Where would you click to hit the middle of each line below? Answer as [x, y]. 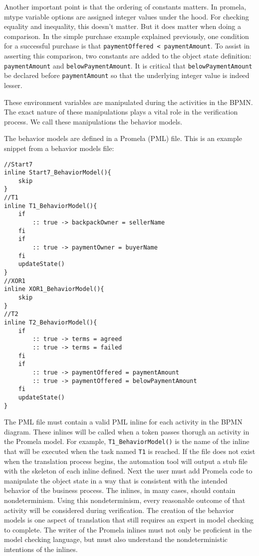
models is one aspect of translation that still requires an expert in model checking [129, 520]
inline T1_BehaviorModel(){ [51, 206]
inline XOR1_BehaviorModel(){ [54, 289]
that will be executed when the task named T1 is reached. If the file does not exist [130, 451]
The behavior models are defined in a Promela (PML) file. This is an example [123, 138]
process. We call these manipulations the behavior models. [93, 121]
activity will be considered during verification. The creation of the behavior [119, 510]
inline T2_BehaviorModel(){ [51, 322]
